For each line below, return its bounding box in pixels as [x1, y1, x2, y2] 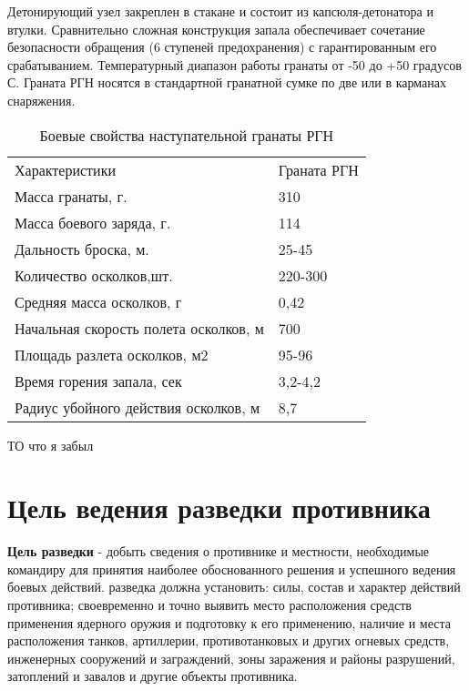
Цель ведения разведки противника [7, 489, 431, 526]
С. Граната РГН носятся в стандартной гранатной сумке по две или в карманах [7, 73, 446, 92]
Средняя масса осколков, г [15, 290, 182, 312]
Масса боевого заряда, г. [15, 211, 171, 233]
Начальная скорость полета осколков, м [15, 317, 264, 339]
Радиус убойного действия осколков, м [15, 396, 260, 418]
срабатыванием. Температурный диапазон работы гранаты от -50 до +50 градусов [7, 55, 462, 74]
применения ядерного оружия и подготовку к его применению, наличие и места [7, 613, 451, 632]
